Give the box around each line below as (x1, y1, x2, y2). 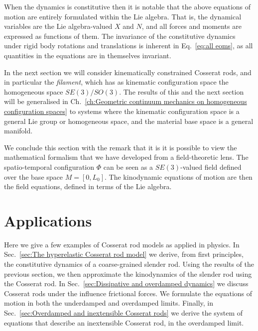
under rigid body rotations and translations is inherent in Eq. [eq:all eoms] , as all (4, 40, 253, 51)
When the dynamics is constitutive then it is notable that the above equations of (4, 1, 251, 11)
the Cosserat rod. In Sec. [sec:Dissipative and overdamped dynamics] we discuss (4, 278, 249, 289)
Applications (4, 210, 92, 230)
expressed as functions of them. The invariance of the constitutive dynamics (4, 30, 236, 41)
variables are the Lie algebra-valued (4, 21, 113, 31)
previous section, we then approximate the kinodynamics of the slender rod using (4, 268, 252, 279)
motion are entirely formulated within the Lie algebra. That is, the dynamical (4, 11, 242, 21)
